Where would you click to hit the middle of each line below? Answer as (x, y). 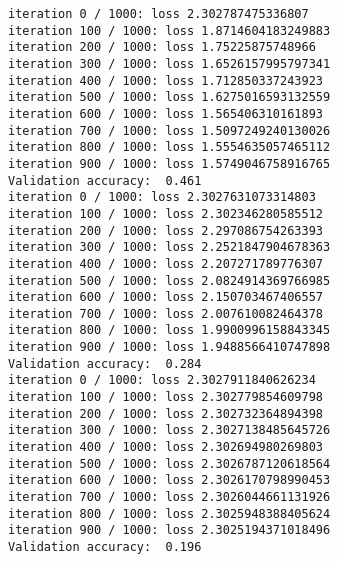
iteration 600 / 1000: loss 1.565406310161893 (165, 113)
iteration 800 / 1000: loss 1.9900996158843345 (169, 330)
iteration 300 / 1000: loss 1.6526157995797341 (169, 63)
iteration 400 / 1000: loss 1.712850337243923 (165, 80)
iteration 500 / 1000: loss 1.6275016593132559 (169, 97)
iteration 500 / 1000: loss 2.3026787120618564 (169, 463)
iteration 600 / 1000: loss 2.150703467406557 (165, 297)
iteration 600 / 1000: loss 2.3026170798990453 (169, 480)
